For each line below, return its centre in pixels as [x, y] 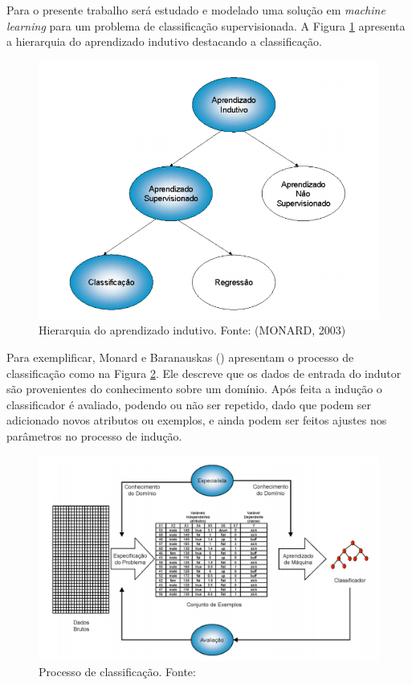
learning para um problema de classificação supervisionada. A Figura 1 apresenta [206, 25]
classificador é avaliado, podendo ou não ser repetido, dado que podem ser [189, 404]
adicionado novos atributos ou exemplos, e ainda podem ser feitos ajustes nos [197, 420]
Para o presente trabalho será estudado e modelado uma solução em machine [196, 10]
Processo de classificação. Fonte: [117, 672]
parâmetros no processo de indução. [94, 436]
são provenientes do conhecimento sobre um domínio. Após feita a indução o [194, 389]
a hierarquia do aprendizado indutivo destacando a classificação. [164, 41]
